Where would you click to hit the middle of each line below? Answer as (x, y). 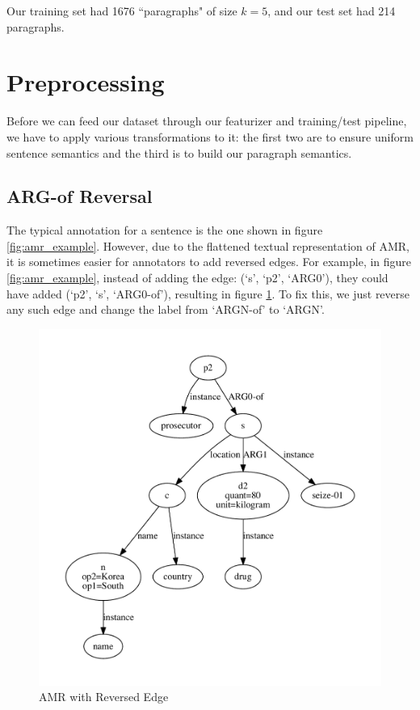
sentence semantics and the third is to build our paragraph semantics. (179, 152)
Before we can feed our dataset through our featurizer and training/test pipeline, (207, 121)
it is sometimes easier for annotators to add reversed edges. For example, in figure (209, 262)
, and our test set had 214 (332, 11)
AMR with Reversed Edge (104, 697)
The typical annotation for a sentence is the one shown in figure (165, 230)
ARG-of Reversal (80, 196)
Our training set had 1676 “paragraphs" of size (122, 11)
